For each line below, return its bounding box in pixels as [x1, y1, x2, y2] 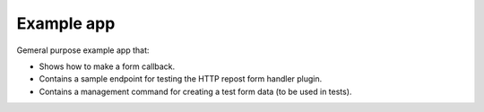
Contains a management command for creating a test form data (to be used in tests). [39, 86, 352, 97]
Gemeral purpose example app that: [16, 45, 150, 56]
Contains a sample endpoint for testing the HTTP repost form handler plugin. [39, 73, 323, 84]
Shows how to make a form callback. [39, 61, 176, 72]
